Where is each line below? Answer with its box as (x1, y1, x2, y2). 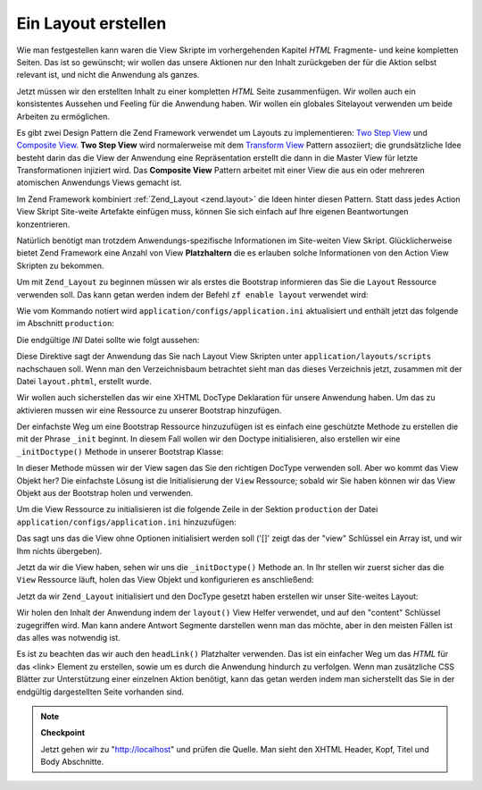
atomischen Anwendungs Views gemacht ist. (16, 177, 182, 188)
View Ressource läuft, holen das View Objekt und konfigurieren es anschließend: (16, 575, 314, 585)
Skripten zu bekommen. (16, 260, 104, 271)
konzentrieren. (16, 219, 71, 230)
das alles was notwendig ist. (16, 632, 120, 643)
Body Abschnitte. (40, 756, 104, 768)
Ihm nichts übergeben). (16, 545, 103, 556)
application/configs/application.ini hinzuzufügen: (16, 517, 237, 527)
